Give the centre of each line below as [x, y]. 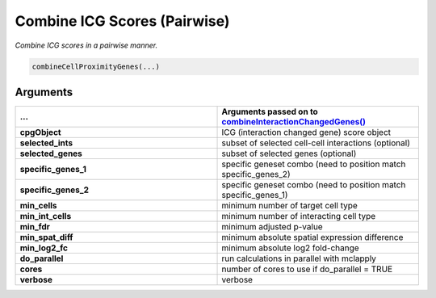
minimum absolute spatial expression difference [312, 237]
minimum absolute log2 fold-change [290, 248]
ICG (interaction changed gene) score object [306, 132]
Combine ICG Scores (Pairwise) [122, 21]
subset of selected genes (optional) [289, 153]
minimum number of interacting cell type [299, 216]
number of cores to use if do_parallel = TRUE [307, 269]
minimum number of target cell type [290, 206]
